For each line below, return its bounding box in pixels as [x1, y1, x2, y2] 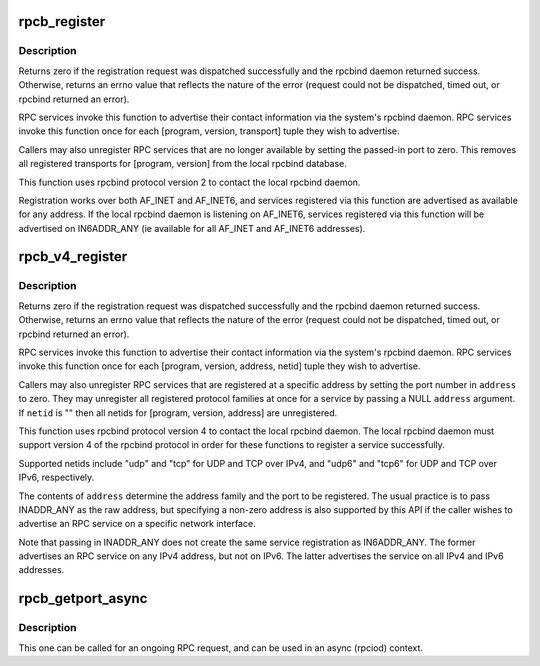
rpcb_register [18, 13, 106, 30]
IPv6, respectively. [18, 471, 95, 484]
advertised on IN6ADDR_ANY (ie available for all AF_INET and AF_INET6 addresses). [18, 222, 366, 234]
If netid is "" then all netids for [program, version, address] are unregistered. [18, 406, 338, 419]
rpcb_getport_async [18, 590, 148, 607]
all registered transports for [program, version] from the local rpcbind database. [18, 158, 347, 170]
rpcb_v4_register [18, 248, 128, 265]
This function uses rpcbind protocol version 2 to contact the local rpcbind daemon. [18, 176, 361, 188]
